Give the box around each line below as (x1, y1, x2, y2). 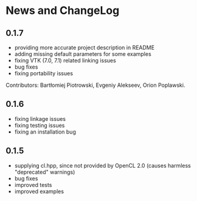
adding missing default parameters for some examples (14, 50, 151, 58)
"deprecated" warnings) (14, 168, 75, 175)
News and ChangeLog (5, 4, 120, 18)
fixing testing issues (14, 121, 65, 129)
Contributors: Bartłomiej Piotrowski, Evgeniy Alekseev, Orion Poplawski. (5, 81, 185, 89)
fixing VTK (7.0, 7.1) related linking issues (14, 57, 116, 64)
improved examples (14, 188, 64, 195)
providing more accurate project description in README (14, 44, 155, 51)
